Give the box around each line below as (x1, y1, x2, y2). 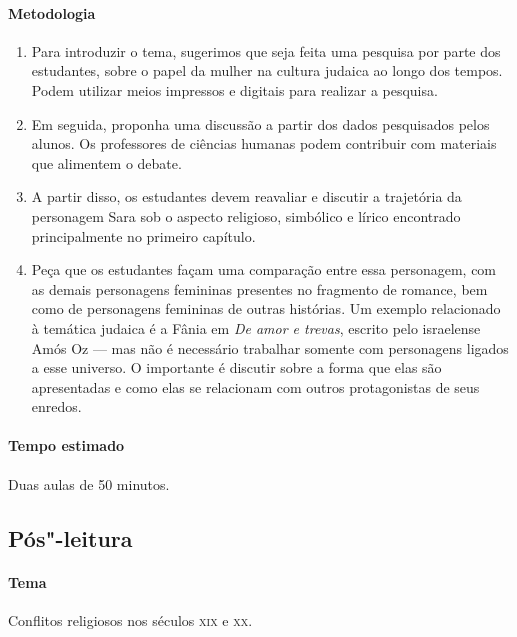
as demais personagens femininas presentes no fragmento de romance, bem (31, 278, 488, 299)
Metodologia (8, 2, 96, 23)
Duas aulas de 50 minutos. (8, 473, 170, 494)
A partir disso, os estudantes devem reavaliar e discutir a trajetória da (31, 186, 462, 207)
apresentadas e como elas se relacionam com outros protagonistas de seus (31, 376, 480, 397)
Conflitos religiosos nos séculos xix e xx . (8, 609, 253, 630)
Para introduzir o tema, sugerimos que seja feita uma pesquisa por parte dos (31, 40, 501, 61)
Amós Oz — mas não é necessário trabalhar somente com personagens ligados (31, 337, 509, 358)
